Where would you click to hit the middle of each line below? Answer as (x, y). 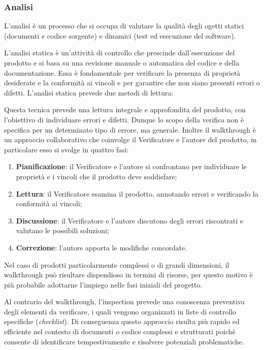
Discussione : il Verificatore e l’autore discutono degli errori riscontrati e (130, 220)
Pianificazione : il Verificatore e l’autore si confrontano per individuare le (131, 166)
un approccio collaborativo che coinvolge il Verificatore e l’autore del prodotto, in (130, 139)
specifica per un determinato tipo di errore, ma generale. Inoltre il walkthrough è (130, 129)
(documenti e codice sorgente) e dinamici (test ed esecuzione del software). (120, 35)
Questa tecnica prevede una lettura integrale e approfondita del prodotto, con (125, 109)
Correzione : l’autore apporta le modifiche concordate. (102, 247)
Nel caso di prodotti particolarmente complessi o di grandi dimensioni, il (117, 264)
